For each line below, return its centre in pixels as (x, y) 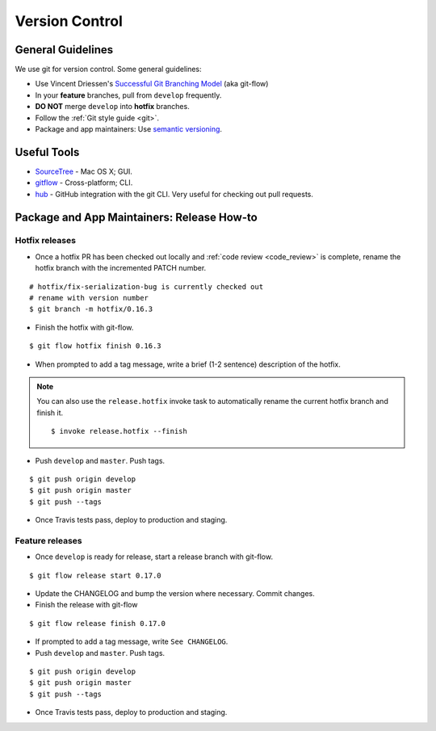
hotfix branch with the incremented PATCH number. (121, 268)
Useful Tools (47, 152)
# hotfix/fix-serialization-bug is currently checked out (147, 286)
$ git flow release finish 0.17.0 (97, 623)
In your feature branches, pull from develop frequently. (128, 95)
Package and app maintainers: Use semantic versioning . (128, 129)
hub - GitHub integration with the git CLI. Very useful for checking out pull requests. (174, 194)
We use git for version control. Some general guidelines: (108, 69)
